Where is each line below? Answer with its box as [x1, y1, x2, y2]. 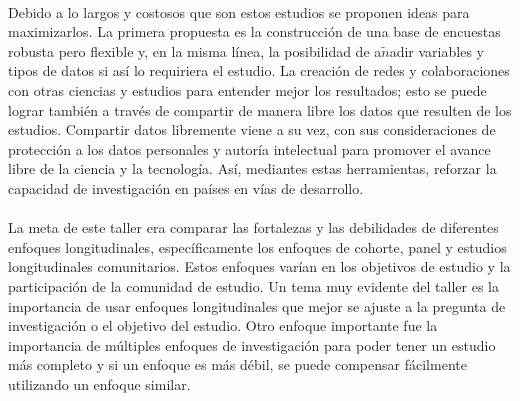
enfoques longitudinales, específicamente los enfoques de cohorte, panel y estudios [8, 236, 507, 257]
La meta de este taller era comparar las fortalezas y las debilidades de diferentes [8, 217, 499, 238]
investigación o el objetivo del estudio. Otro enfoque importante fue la [8, 315, 438, 336]
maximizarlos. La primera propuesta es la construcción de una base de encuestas [8, 21, 501, 42]
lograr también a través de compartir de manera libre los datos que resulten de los [8, 99, 512, 120]
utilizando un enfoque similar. [8, 373, 191, 394]
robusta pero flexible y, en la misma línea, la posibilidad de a [8, 40, 382, 61]
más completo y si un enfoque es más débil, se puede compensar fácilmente [8, 354, 467, 375]
